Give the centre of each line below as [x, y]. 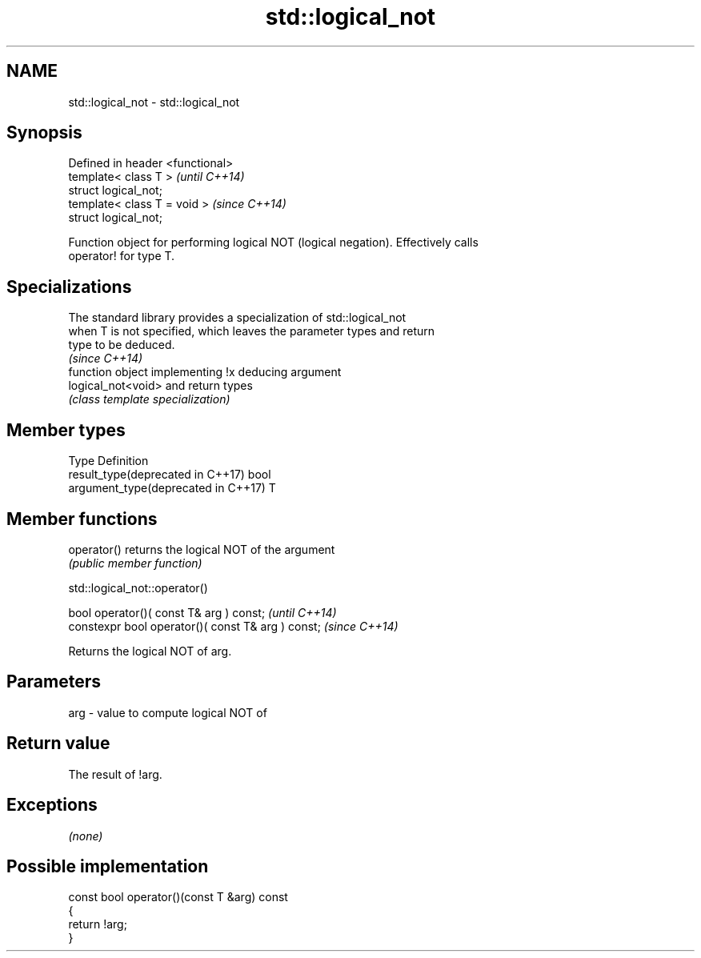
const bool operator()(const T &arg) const [178, 897]
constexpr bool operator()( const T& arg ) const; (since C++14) [233, 626]
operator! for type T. [122, 256]
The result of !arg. [115, 774]
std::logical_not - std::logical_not [154, 102]
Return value [58, 744]
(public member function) [135, 563]
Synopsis [44, 133]
